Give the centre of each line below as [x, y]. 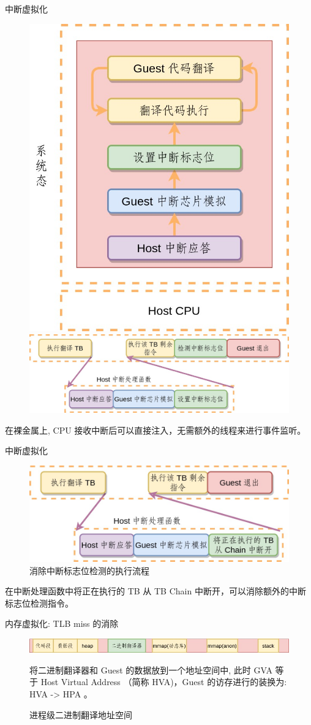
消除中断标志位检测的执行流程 [89, 570]
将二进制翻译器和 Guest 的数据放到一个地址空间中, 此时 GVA [151, 669]
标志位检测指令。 [39, 603]
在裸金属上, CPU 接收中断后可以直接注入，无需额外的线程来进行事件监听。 [155, 430]
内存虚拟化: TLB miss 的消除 [62, 623]
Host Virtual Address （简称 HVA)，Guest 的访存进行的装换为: [164, 682]
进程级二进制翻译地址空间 [81, 714]
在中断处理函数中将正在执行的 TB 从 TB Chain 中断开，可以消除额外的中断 [155, 591]
